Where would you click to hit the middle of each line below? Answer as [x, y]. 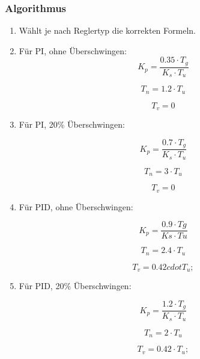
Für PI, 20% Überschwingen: [72, 124]
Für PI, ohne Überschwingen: [73, 50]
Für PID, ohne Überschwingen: [76, 206]
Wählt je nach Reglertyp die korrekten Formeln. [107, 30]
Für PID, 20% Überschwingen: [75, 286]
